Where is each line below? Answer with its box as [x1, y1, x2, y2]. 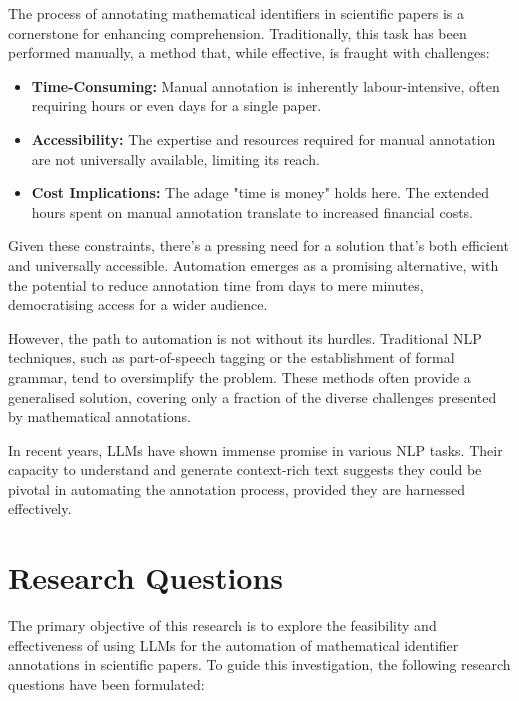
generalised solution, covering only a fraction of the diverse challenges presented [8, 386, 497, 407]
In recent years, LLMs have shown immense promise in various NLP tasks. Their [8, 439, 503, 460]
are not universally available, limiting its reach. [31, 148, 320, 169]
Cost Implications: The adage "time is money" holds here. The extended [31, 182, 490, 203]
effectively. [8, 498, 72, 519]
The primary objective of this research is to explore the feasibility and [8, 615, 437, 636]
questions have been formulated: [8, 673, 205, 694]
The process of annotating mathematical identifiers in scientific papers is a [8, 3, 464, 23]
